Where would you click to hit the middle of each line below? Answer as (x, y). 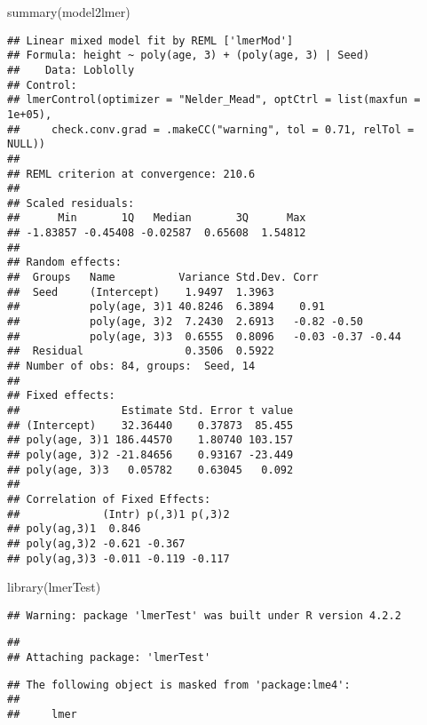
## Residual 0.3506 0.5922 (141, 351)
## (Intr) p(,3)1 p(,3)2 (119, 514)
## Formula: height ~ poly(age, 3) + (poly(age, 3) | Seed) (189, 56)
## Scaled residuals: (71, 203)
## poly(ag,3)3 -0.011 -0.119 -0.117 (119, 558)
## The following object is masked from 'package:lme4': (179, 685)
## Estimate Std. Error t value (150, 410)
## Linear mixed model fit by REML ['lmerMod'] (150, 40)
